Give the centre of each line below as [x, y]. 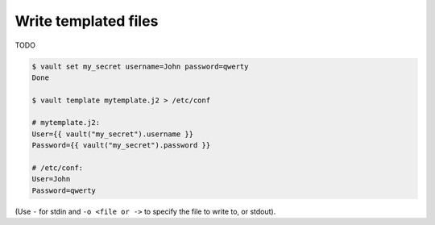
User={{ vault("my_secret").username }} [112, 134]
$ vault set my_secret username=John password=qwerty [140, 66]
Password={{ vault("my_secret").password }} [121, 146]
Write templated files [87, 21]
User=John [51, 179]
